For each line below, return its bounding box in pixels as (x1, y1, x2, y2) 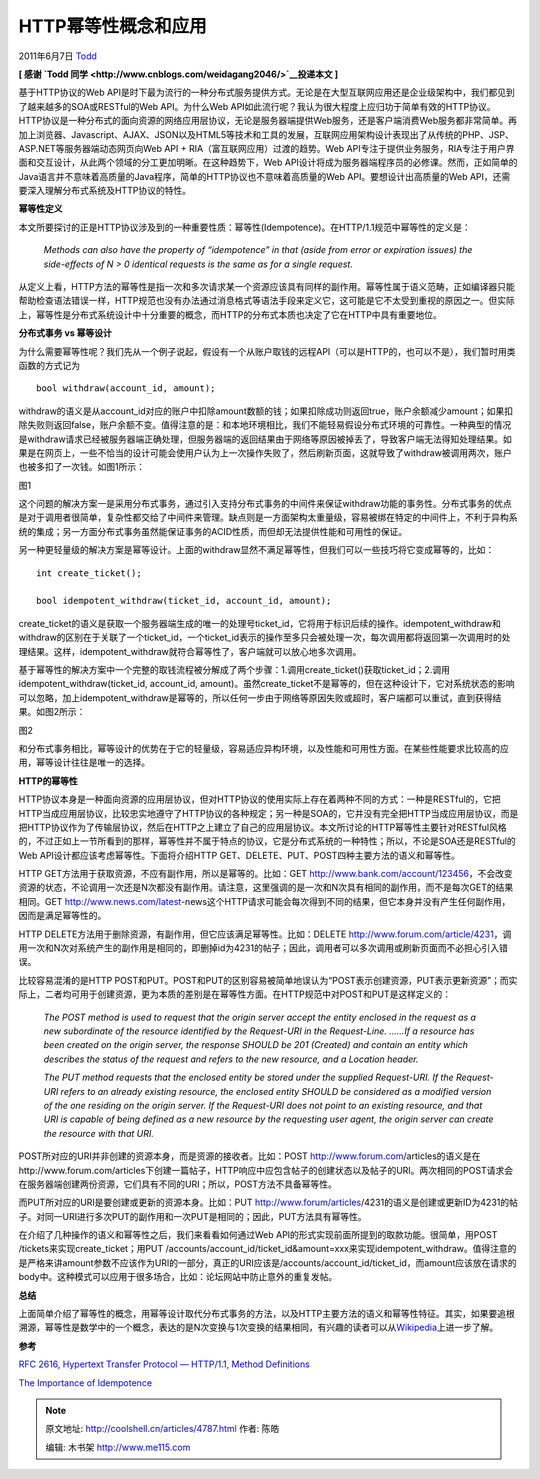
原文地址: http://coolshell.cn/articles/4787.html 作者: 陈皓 (45, 1423, 280, 1435)
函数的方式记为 (18, 359, 80, 371)
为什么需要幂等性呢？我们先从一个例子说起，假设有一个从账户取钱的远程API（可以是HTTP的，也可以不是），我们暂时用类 (18, 345, 516, 357)
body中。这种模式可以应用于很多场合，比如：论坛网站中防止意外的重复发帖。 (18, 1271, 338, 1283)
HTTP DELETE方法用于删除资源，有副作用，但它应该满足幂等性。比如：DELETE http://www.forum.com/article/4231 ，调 (18, 928, 512, 940)
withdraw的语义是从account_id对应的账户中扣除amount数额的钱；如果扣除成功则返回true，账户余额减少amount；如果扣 (18, 405, 514, 417)
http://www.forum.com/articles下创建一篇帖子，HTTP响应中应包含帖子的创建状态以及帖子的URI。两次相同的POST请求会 (18, 1164, 514, 1176)
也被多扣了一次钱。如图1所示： (18, 461, 145, 473)
